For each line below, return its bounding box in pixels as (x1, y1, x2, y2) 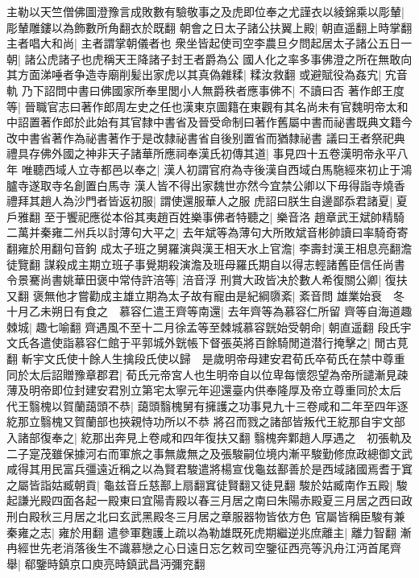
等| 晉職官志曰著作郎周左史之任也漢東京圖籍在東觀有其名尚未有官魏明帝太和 (6, 97, 409, 114)
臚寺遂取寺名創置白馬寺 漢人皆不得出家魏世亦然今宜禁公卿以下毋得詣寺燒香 (6, 176, 405, 193)
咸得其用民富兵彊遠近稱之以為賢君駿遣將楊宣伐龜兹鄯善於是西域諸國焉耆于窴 (6, 460, 413, 477)
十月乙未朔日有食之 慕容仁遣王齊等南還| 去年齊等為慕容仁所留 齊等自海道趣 (6, 303, 413, 320)
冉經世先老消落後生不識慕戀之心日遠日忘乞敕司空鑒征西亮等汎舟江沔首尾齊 (6, 539, 401, 556)
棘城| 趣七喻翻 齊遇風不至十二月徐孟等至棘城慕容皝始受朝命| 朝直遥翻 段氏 (6, 318, 400, 335)
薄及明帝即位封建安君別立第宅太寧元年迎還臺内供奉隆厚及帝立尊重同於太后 (6, 382, 401, 398)
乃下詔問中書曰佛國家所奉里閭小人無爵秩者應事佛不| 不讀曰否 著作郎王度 (21, 81, 404, 98)
